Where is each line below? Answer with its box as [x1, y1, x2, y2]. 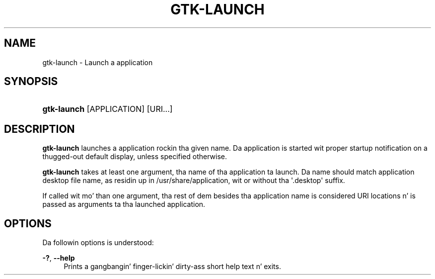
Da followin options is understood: [42, 238, 154, 247]
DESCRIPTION [4, 122, 75, 135]
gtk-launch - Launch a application [42, 58, 153, 67]
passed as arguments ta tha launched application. [42, 200, 206, 209]
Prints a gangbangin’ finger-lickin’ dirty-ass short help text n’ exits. [64, 262, 281, 271]
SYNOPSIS [4, 75, 58, 88]
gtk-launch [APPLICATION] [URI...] [42, 104, 173, 114]
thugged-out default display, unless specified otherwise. [42, 152, 227, 161]
